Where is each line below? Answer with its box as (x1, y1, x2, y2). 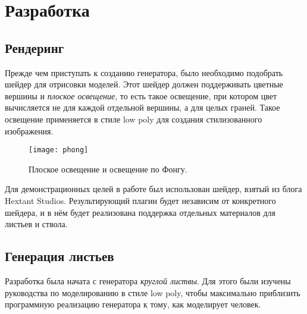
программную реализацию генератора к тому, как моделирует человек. (5, 298, 261, 310)
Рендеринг (5, 38, 64, 56)
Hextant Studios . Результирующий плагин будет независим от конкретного (5, 194, 276, 206)
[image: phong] (29, 146, 89, 155)
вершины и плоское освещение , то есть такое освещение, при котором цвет (5, 89, 277, 102)
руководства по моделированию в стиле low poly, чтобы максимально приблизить (5, 286, 300, 299)
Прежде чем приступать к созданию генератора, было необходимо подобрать (5, 66, 283, 78)
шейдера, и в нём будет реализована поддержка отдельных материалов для (5, 206, 276, 218)
